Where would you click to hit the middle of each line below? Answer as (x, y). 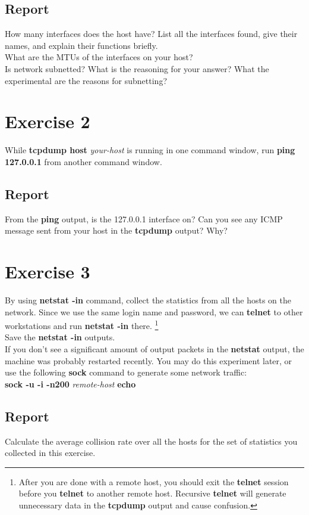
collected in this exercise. (50, 453)
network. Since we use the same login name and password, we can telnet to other (154, 311)
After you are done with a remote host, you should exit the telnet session (154, 481)
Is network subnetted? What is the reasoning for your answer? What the (137, 68)
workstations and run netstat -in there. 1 (82, 325)
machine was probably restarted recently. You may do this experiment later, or (149, 360)
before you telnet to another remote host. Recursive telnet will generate (152, 493)
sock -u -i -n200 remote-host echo (70, 384)
